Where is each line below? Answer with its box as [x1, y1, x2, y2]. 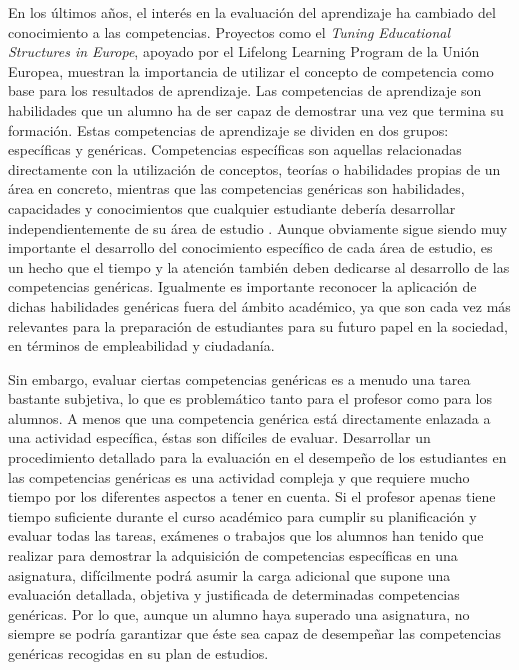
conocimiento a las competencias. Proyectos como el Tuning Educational [8, 21, 451, 42]
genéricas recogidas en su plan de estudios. [8, 643, 269, 663]
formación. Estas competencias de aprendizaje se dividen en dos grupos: [8, 119, 449, 140]
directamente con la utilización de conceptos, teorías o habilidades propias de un [8, 158, 501, 179]
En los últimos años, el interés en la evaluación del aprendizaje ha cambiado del [8, 2, 496, 22]
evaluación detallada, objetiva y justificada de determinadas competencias [8, 584, 460, 605]
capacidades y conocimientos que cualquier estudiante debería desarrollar [8, 197, 456, 218]
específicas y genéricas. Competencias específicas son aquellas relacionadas [8, 139, 462, 160]
